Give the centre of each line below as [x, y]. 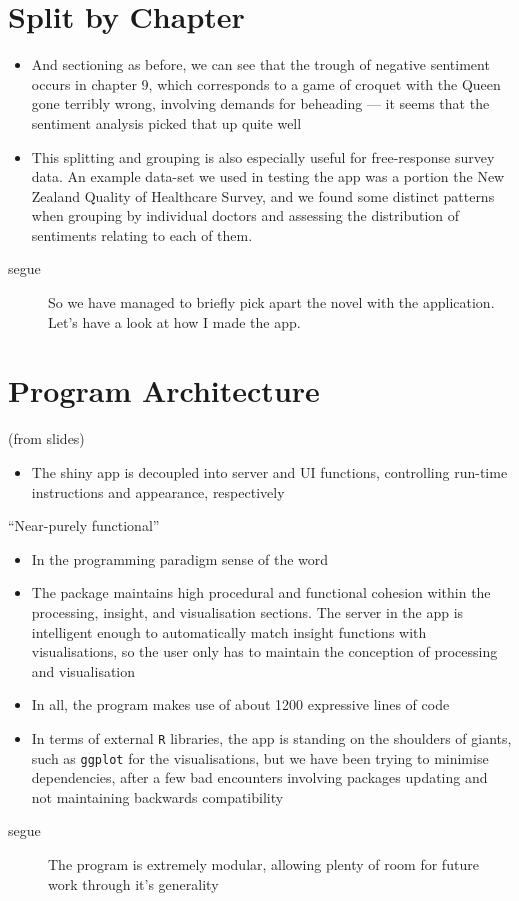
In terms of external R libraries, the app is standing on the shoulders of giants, [271, 737]
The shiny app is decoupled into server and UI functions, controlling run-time [269, 471]
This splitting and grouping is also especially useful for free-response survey [263, 156]
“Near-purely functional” [84, 525]
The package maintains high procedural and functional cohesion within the [261, 592]
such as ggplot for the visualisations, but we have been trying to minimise [260, 757]
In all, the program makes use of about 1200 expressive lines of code [240, 704]
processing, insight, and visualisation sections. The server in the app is [247, 611]
